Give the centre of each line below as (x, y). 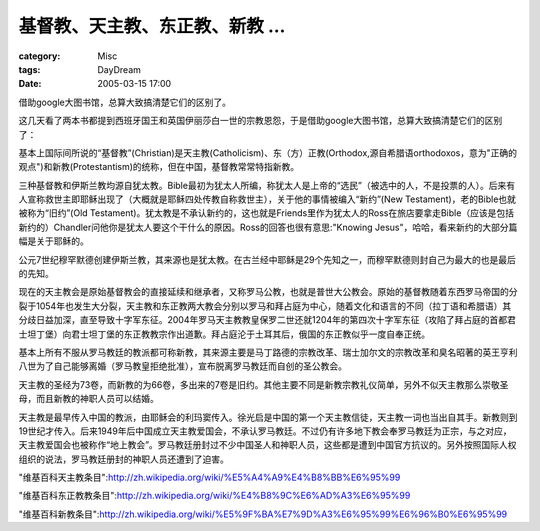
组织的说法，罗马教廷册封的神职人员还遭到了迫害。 (123, 459)
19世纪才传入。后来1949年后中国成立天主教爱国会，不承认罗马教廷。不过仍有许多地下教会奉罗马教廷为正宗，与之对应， (265, 431)
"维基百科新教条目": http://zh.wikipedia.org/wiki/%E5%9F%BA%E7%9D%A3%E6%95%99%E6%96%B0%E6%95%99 (263, 514)
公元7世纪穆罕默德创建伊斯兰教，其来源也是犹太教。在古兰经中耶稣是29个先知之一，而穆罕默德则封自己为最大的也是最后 (267, 259)
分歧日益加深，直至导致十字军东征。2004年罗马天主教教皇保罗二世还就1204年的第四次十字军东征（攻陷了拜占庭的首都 (263, 320)
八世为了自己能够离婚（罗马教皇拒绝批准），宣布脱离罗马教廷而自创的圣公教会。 (182, 366)
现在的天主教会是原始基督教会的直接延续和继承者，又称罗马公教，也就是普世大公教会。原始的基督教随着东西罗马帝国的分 (268, 292)
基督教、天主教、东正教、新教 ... (152, 26)
